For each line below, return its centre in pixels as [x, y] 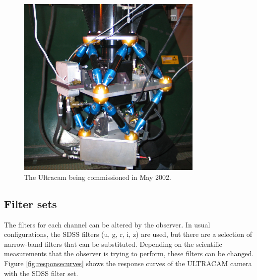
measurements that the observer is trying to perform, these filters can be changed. [129, 253]
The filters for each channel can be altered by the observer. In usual [107, 224]
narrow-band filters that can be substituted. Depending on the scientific [113, 244]
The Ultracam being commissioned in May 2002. [97, 177]
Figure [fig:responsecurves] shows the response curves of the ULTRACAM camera [128, 263]
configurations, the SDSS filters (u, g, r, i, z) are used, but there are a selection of [128, 234]
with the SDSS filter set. [41, 273]
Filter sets [31, 203]
